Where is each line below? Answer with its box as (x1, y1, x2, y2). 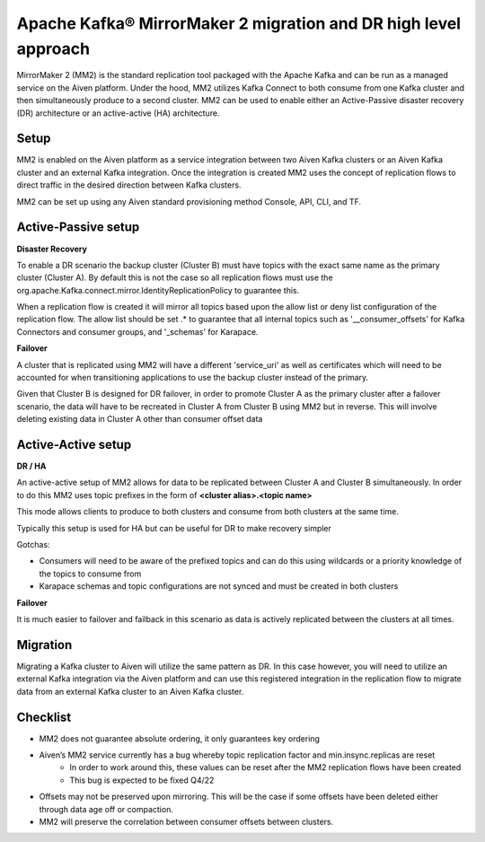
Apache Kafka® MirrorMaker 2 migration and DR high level (16, 13, 462, 33)
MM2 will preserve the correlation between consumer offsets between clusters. (39, 816, 334, 827)
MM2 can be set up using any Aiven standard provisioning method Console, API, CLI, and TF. (16, 196, 362, 206)
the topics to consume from (39, 568, 142, 579)
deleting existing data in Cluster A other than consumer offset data (16, 414, 263, 425)
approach (16, 39, 90, 58)
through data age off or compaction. (39, 803, 174, 814)
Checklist (16, 709, 72, 724)
